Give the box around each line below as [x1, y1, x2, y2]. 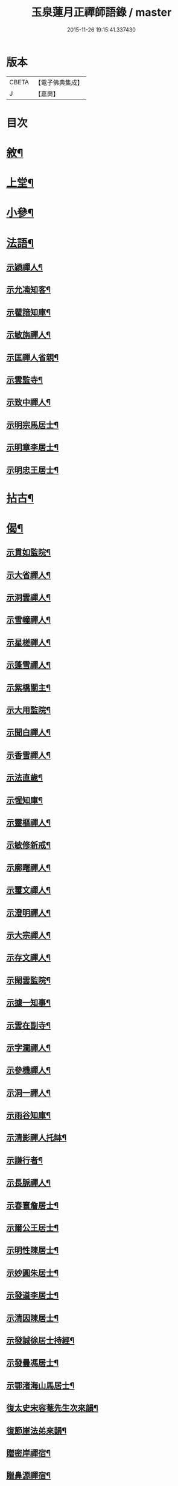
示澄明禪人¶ [6, 907, 51, 918]
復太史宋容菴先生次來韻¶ [6, 1403, 98, 1413]
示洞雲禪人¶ [6, 593, 51, 603]
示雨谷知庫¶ [6, 1111, 51, 1121]
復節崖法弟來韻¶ [6, 1425, 67, 1436]
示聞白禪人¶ [6, 727, 51, 738]
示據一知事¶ [6, 998, 51, 1008]
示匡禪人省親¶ [6, 352, 59, 363]
